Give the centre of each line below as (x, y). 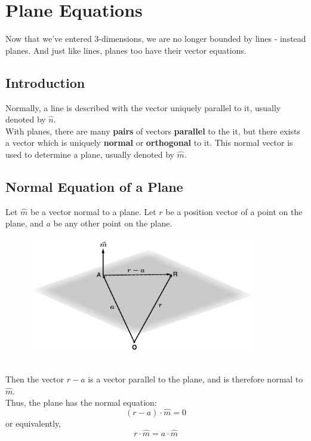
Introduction (45, 82)
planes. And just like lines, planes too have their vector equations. (126, 50)
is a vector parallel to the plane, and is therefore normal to (195, 379)
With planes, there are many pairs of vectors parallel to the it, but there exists (153, 131)
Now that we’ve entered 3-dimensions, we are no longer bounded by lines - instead (156, 39)
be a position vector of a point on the (234, 211)
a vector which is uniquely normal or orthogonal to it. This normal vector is (149, 143)
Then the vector (35, 379)
